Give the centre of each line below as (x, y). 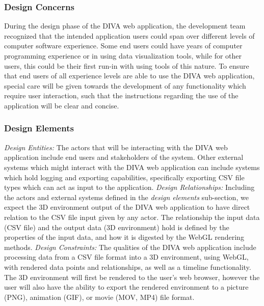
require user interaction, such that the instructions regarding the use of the (121, 95)
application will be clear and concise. (62, 105)
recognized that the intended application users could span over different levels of (129, 35)
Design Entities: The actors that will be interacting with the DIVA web (116, 147)
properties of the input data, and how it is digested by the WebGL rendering (124, 237)
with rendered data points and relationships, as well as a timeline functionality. (128, 267)
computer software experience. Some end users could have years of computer (123, 46)
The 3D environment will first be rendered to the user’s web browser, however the (132, 277)
